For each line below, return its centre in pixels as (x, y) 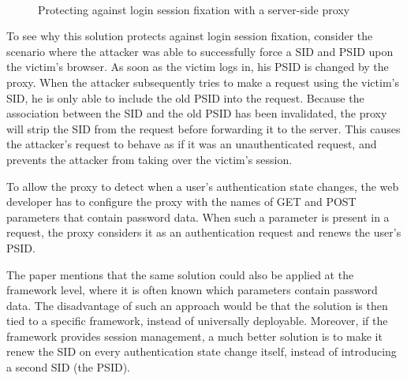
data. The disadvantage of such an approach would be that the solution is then (197, 305)
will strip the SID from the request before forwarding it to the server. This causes (203, 128)
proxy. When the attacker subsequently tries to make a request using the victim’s (203, 82)
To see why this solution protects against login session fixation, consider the (190, 36)
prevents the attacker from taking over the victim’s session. (149, 159)
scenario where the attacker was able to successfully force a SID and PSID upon (200, 51)
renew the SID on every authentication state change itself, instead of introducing (202, 351)
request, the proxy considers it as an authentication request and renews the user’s (204, 232)
